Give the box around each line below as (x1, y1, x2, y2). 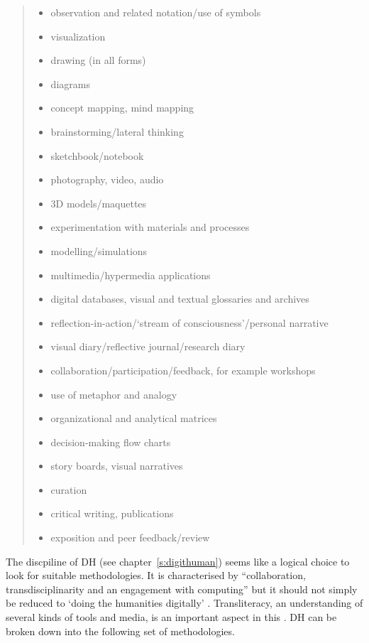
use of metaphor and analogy (50, 387, 177, 401)
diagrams (50, 76, 90, 91)
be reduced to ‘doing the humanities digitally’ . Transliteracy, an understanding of (6, 595, 363, 610)
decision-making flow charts (50, 434, 171, 449)
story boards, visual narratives (50, 458, 183, 473)
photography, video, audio (50, 172, 164, 187)
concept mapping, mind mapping (50, 100, 194, 115)
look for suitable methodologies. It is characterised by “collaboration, (6, 568, 306, 583)
